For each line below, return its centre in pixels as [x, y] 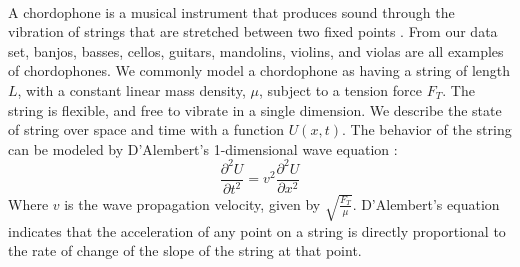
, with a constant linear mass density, [131, 89]
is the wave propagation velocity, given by [192, 203]
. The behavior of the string [426, 129]
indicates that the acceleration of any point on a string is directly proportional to [257, 230]
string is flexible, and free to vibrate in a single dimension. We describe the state [255, 109]
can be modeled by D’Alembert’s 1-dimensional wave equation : [203, 148]
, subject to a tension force [340, 89]
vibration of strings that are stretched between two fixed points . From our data [253, 31]
